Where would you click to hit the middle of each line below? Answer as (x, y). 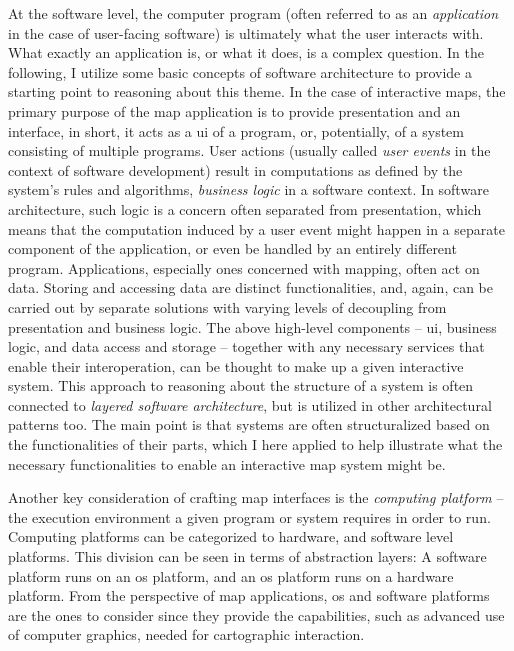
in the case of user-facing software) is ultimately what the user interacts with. (246, 32)
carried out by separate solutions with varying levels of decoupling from (227, 306)
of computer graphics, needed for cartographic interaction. (186, 634)
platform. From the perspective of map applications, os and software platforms (249, 595)
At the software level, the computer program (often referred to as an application (253, 13)
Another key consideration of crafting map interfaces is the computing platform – (256, 497)
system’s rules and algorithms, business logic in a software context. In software (248, 189)
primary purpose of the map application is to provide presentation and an (234, 110)
